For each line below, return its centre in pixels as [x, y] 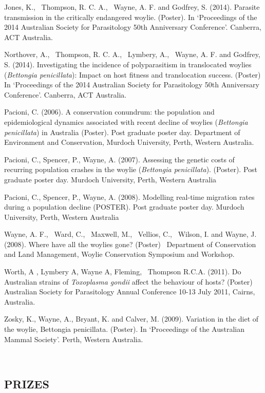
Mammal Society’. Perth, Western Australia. [74, 339]
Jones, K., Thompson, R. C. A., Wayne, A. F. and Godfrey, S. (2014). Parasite [132, 7]
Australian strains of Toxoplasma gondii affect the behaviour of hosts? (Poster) [128, 281]
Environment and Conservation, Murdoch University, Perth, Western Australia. [129, 142]
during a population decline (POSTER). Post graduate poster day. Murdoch [124, 207]
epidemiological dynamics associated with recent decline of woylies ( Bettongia [126, 121]
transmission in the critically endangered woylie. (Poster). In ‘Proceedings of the [131, 17]
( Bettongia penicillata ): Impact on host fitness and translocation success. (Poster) [132, 74]
